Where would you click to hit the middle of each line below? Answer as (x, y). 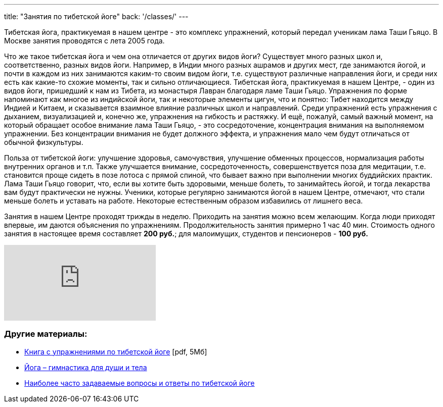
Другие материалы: (46, 334)
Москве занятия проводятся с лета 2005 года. (84, 41)
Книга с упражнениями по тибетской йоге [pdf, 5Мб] (116, 351)
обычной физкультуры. (44, 142)
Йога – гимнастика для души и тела (86, 367)
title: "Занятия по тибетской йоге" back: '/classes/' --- (96, 16)
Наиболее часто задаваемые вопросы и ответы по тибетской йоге (140, 383)
